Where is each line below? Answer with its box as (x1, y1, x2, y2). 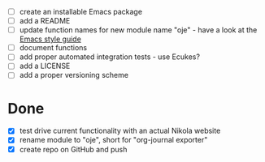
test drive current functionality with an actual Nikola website (19, 126, 221, 136)
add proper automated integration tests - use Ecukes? (19, 52, 201, 62)
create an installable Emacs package (19, 7, 143, 16)
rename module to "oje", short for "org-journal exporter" (19, 135, 208, 145)
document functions (19, 43, 87, 53)
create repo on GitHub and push (19, 144, 128, 154)
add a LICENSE (19, 61, 71, 71)
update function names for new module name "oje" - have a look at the (19, 25, 258, 35)
